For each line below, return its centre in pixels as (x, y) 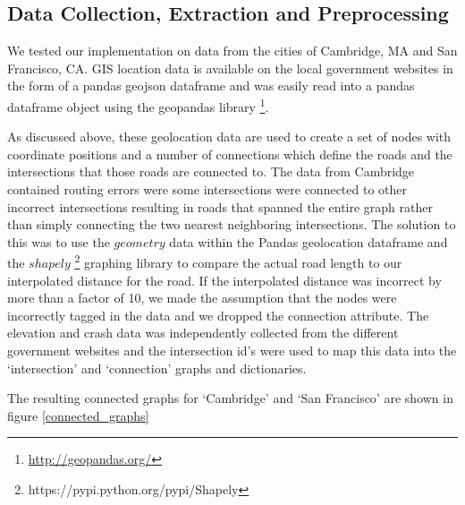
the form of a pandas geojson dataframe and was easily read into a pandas (211, 86)
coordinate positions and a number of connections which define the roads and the (230, 154)
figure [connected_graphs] (78, 415)
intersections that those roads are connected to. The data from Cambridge (211, 171)
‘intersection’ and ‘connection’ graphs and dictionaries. (157, 368)
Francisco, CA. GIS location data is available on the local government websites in (230, 68)
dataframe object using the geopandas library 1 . (138, 105)
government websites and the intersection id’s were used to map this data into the (232, 351)
